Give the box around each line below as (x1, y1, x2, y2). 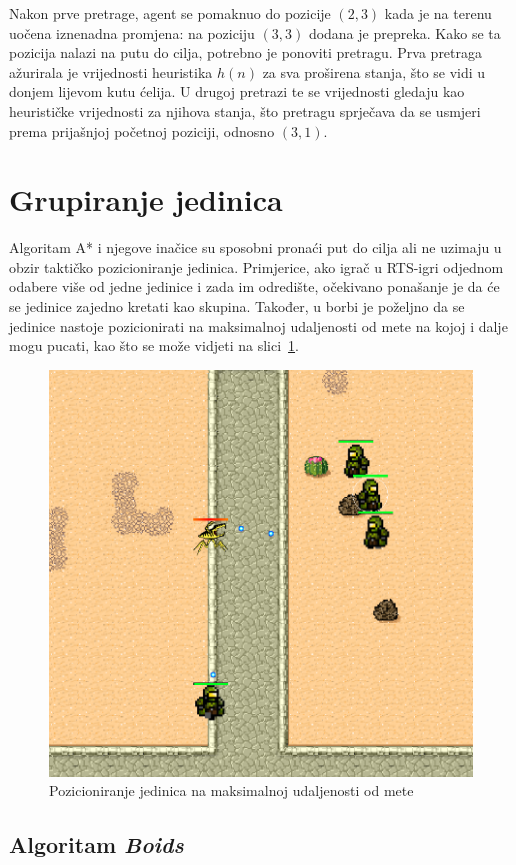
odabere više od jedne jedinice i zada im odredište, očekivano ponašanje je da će (9, 276, 500, 297)
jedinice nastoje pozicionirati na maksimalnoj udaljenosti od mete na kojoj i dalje (9, 315, 508, 336)
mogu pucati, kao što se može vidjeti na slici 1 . (9, 335, 299, 356)
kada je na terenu (384, 3, 492, 23)
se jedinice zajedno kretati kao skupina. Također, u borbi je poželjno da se (9, 296, 465, 317)
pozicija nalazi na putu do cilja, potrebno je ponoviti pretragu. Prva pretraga (9, 42, 483, 63)
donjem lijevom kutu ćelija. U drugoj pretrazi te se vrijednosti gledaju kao (9, 81, 465, 102)
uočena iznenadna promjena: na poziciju (9, 22, 255, 43)
